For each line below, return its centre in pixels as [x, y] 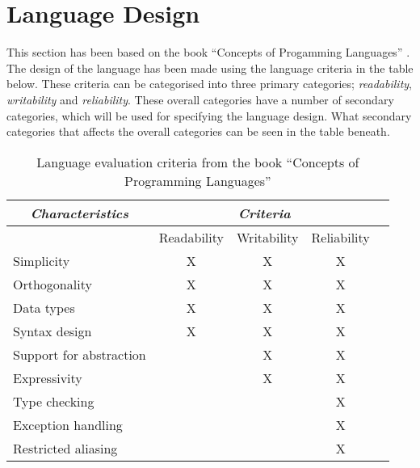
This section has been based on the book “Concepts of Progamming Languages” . [208, 52]
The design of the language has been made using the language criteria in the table [210, 67]
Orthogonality [52, 284]
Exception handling [68, 424]
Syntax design [52, 331]
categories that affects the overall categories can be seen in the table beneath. [198, 131]
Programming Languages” [198, 180]
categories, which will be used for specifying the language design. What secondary [209, 115]
